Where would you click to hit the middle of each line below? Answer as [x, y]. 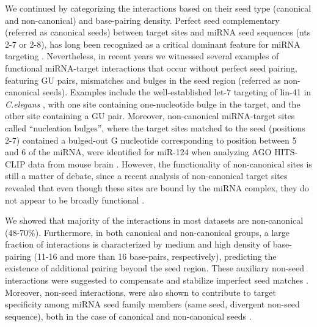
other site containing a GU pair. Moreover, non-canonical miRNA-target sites [150, 116]
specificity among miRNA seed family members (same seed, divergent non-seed [152, 304]
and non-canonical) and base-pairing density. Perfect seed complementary [142, 20]
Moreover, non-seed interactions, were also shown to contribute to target [140, 292]
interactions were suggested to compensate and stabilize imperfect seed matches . [157, 280]
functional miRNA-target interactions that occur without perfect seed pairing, [151, 68]
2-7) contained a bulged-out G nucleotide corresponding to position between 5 [151, 140]
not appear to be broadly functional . [75, 200]
